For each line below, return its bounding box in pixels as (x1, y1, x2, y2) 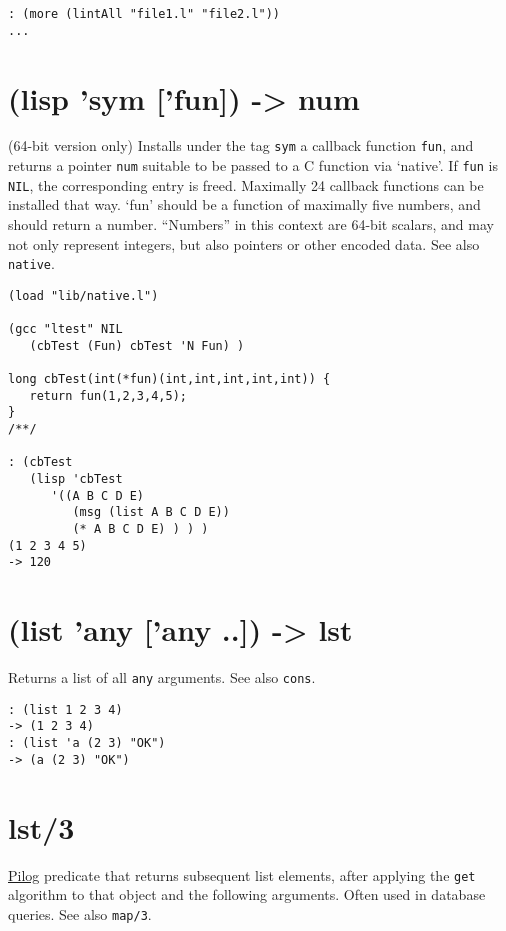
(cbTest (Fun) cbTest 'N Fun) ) (29, 338, 245, 353)
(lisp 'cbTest (29, 472, 123, 487)
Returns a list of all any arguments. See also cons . (8, 667, 316, 688)
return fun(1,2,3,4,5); (29, 388, 187, 403)
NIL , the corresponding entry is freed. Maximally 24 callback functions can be (8, 174, 484, 195)
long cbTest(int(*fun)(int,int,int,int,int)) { (8, 372, 331, 387)
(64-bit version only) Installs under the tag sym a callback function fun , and (8, 135, 474, 156)
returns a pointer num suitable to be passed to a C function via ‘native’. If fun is (8, 155, 498, 176)
